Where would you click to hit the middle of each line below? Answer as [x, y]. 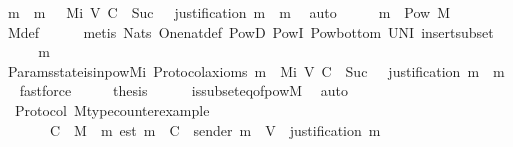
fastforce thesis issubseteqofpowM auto [183, 90]
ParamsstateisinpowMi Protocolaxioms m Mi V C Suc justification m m [256, 70]
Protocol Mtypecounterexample [112, 109]
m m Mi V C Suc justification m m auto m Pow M [229, 12]
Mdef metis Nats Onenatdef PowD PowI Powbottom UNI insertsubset [250, 31]
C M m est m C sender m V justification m [215, 129]
